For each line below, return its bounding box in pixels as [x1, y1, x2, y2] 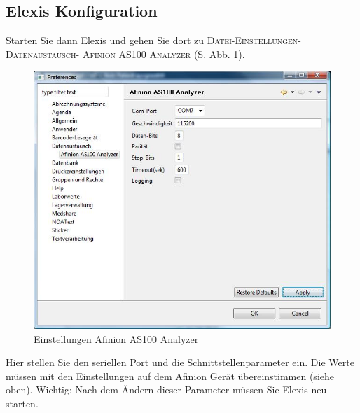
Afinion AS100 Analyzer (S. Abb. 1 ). [82, 46, 245, 61]
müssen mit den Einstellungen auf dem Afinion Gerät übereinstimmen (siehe [6, 368, 334, 383]
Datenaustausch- [6, 46, 80, 61]
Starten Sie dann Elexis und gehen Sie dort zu [6, 33, 205, 48]
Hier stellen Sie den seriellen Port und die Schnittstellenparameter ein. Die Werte [6, 355, 354, 370]
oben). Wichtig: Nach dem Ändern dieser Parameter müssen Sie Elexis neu [6, 382, 327, 397]
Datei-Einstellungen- [207, 33, 302, 48]
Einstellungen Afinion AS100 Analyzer [34, 331, 199, 346]
